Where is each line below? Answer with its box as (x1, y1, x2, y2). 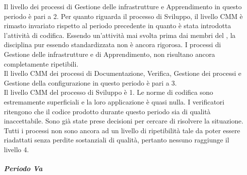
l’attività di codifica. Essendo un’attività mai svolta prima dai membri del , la (4, 30, 236, 40)
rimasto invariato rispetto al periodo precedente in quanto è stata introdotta (4, 20, 231, 31)
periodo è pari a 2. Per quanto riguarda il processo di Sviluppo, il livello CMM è (4, 11, 243, 21)
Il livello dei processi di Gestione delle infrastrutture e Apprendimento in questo (4, 1, 242, 11)
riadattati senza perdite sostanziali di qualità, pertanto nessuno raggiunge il (4, 135, 230, 145)
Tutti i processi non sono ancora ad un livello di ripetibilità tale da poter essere (4, 125, 240, 135)
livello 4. (4, 144, 29, 154)
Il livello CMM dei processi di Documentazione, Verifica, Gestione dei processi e (4, 68, 242, 78)
